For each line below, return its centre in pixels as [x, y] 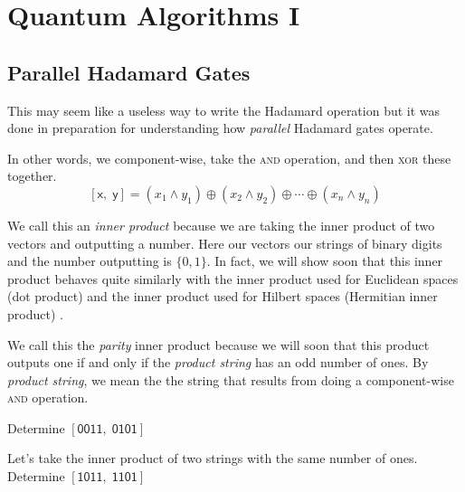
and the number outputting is [90, 261]
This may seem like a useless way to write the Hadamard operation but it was [224, 110]
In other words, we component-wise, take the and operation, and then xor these [229, 158]
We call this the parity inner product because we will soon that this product [218, 344]
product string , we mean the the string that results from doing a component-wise [231, 379]
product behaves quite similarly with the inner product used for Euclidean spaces [233, 278]
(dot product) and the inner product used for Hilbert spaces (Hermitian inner [223, 296]
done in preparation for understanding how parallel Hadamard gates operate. [220, 128]
